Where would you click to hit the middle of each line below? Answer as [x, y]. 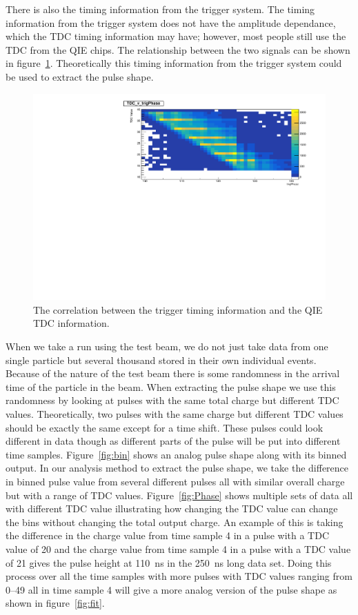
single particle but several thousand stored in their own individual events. [161, 360]
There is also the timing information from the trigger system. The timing [160, 9]
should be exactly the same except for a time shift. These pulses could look [165, 427]
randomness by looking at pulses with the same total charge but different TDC [172, 400]
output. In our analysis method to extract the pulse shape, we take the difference [177, 468]
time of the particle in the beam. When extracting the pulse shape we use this [171, 386]
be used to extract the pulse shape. [80, 76]
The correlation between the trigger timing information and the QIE [178, 309]
